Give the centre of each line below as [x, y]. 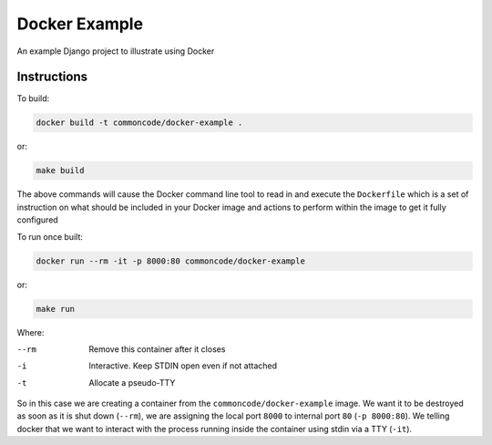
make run [56, 309]
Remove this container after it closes [157, 349]
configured [37, 220]
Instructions [52, 77]
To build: [33, 98]
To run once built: [50, 236]
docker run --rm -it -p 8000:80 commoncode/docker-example [170, 261]
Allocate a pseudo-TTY [132, 382]
